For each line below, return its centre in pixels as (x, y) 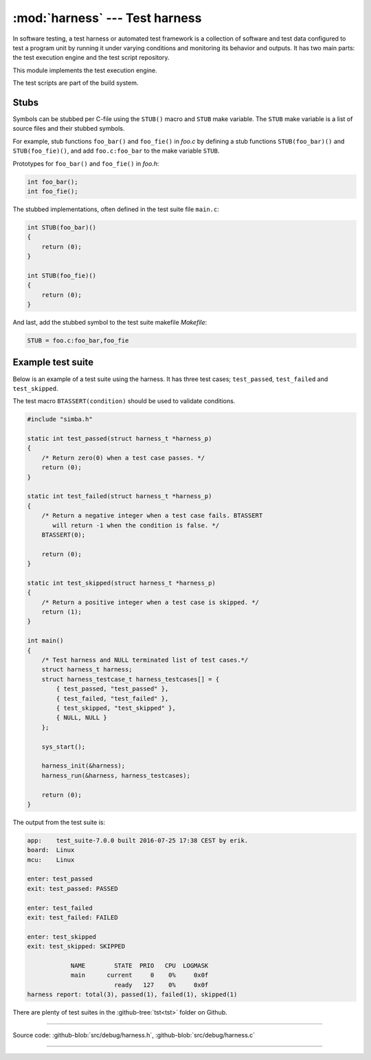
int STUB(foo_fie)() (61, 275)
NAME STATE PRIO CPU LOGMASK (139, 965)
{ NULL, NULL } (82, 718)
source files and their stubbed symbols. (69, 129)
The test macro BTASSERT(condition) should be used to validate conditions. (124, 401)
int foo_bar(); (53, 182)
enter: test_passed (60, 879)
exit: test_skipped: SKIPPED (76, 947)
